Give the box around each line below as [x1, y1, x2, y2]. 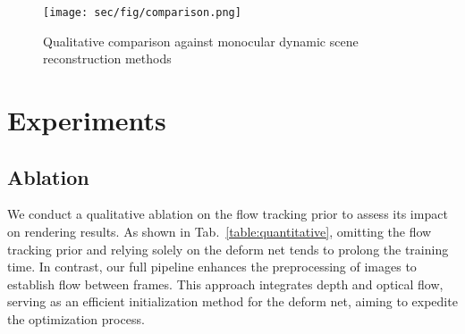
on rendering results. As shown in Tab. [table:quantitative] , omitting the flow [7, 222, 432, 241]
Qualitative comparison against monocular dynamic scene [43, 31, 359, 50]
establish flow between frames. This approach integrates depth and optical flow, [7, 274, 444, 293]
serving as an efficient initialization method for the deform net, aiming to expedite [7, 292, 458, 311]
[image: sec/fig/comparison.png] [43, 6, 241, 19]
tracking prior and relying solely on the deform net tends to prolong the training [7, 239, 449, 258]
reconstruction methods [43, 49, 172, 68]
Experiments [7, 102, 166, 138]
